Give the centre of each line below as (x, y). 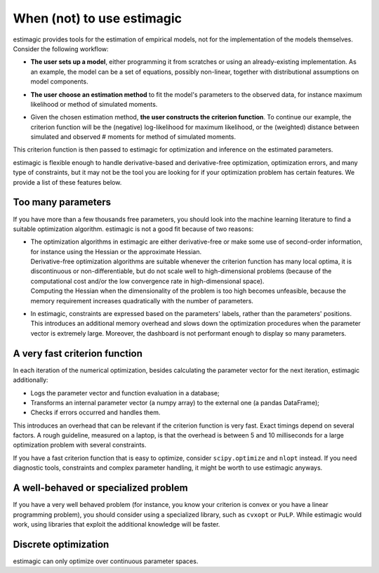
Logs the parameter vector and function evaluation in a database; (125, 393)
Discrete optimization (61, 544)
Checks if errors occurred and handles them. (95, 413)
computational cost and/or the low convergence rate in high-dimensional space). (147, 281)
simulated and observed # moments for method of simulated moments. (133, 137)
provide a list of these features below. (67, 182)
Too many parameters (62, 203)
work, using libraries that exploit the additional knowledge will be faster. (117, 524)
